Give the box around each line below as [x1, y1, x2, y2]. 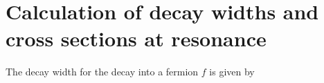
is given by [209, 64, 255, 79]
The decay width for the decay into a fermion [6, 64, 199, 79]
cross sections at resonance [6, 24, 267, 53]
